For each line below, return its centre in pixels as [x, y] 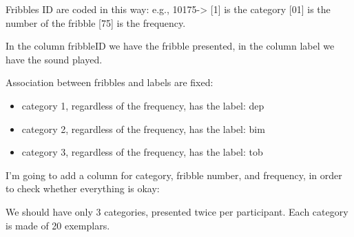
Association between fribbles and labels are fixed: [110, 82]
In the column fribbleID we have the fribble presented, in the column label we [170, 46]
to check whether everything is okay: [83, 188]
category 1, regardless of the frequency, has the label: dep [143, 105]
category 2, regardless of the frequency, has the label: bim [143, 128]
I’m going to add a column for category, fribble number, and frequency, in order [174, 175]
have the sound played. [54, 59]
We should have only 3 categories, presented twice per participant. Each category [177, 211]
